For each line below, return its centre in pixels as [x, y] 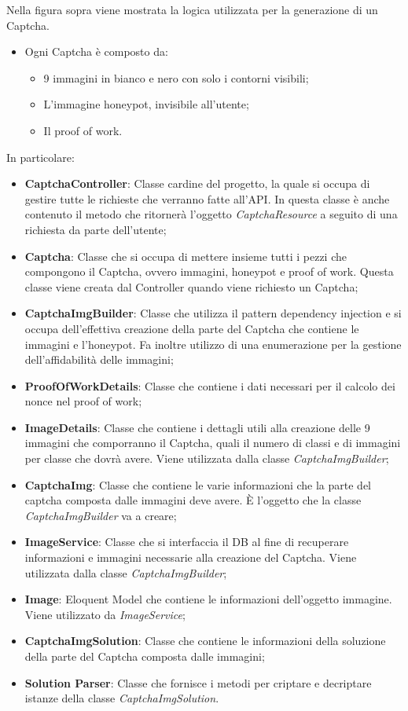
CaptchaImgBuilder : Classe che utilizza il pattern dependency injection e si [213, 313]
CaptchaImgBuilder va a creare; [101, 515]
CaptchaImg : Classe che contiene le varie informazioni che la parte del [198, 484]
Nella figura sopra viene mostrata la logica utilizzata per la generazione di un [192, 9]
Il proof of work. [83, 130]
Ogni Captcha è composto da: [96, 51]
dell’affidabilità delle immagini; [99, 359]
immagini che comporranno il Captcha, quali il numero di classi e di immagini [213, 443]
